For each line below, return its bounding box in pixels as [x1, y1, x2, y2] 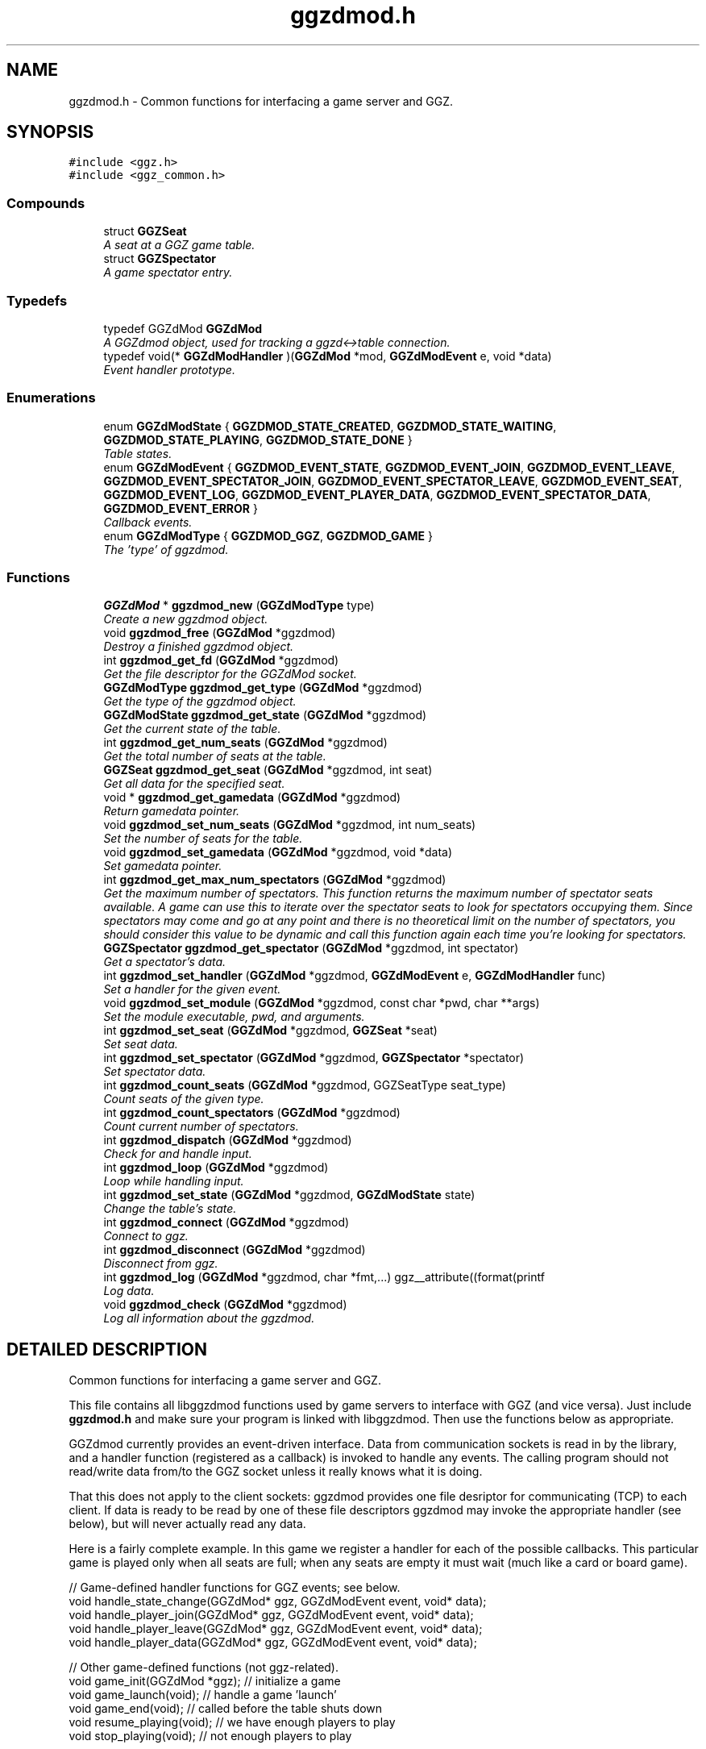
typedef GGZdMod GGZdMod [103, 321, 263, 335]
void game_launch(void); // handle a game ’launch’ [69, 1688, 337, 1702]
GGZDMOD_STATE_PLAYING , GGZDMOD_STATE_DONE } [103, 432, 413, 447]
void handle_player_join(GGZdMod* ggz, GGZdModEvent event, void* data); [69, 1608, 474, 1622]
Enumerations [6, 389, 96, 406]
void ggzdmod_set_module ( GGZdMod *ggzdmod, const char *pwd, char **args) [103, 996, 540, 1010]
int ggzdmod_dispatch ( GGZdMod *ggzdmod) [103, 1133, 352, 1147]
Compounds [6, 194, 85, 211]
